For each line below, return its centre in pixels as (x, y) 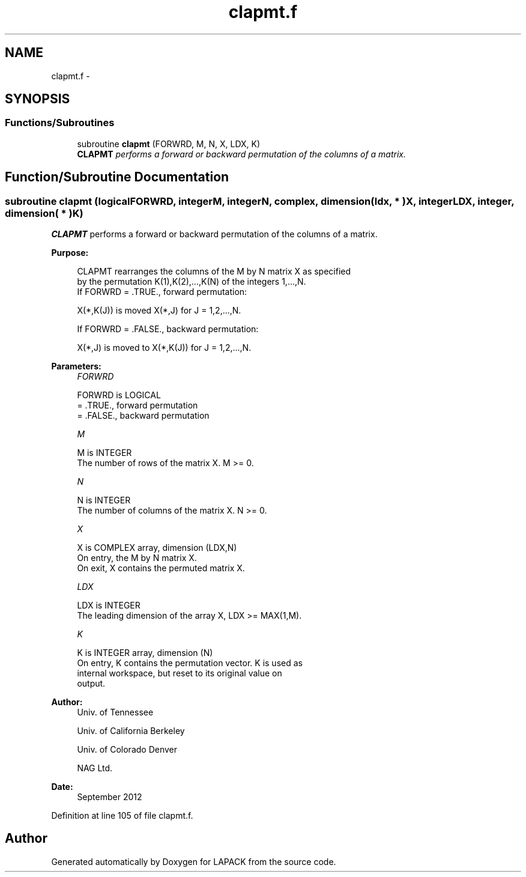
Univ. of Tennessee (115, 712)
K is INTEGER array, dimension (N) (145, 653)
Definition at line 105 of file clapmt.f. (122, 816)
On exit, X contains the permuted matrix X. (161, 568)
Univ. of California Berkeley (131, 731)
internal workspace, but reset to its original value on (180, 673)
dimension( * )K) (44, 213)
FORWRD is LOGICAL (119, 395)
